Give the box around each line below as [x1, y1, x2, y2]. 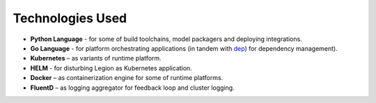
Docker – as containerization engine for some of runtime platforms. [30, 74, 224, 82]
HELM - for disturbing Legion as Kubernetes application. [30, 63, 193, 72]
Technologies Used [13, 10, 127, 26]
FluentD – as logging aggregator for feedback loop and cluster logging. [30, 84, 235, 92]
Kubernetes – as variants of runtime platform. [30, 54, 162, 63]
